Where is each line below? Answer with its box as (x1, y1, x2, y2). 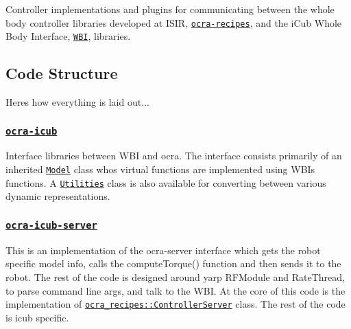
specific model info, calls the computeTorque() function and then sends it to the (5, 256, 341, 271)
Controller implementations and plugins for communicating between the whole (5, 2, 335, 16)
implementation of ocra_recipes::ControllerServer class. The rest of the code (5, 297, 346, 311)
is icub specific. (5, 310, 69, 324)
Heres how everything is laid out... (5, 95, 149, 109)
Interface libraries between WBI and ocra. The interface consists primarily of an (5, 148, 342, 163)
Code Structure (5, 63, 118, 84)
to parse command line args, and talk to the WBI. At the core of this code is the (5, 283, 346, 297)
